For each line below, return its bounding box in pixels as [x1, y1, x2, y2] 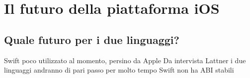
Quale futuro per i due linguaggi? [4, 32, 179, 47]
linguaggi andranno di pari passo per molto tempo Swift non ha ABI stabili [4, 65, 234, 75]
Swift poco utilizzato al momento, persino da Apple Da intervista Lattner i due [4, 55, 246, 65]
